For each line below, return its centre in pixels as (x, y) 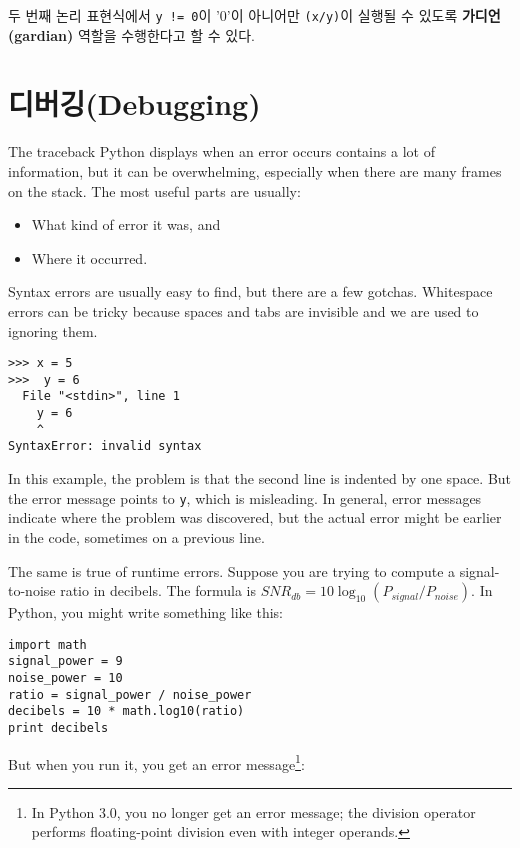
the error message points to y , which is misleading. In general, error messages (245, 497)
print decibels (58, 727)
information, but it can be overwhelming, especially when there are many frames (255, 170)
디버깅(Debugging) (134, 103)
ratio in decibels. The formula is (158, 590)
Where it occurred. (89, 257)
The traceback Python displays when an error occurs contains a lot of (221, 151)
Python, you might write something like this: (145, 612)
